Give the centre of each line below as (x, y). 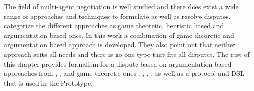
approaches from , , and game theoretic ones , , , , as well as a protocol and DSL (124, 73)
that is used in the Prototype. (49, 82)
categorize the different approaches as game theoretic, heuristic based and (114, 26)
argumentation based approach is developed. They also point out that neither (120, 45)
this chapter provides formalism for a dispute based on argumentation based (118, 64)
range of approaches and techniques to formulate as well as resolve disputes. (117, 16)
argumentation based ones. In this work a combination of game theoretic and (119, 35)
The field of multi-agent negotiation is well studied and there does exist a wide (121, 6)
